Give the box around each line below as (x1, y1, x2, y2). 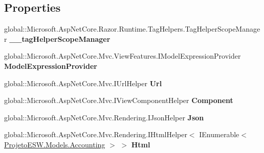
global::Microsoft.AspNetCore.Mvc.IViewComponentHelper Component (4, 95, 233, 106)
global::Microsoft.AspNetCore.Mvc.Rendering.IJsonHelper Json (4, 112, 204, 122)
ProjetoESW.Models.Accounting (4, 139, 105, 149)
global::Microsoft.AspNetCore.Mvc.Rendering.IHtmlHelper (4, 129, 187, 140)
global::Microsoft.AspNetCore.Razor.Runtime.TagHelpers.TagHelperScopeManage (4, 23, 260, 34)
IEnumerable (199, 129, 239, 140)
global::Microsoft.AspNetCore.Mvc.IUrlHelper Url (4, 78, 162, 88)
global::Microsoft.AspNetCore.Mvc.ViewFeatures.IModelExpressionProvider (4, 50, 241, 61)
